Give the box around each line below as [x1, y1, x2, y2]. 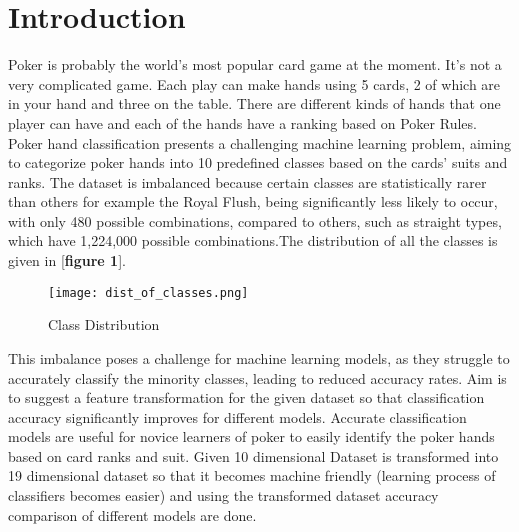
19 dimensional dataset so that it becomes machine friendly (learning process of [8, 465, 496, 486]
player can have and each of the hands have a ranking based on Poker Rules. [8, 112, 477, 133]
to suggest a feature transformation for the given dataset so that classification [8, 387, 485, 408]
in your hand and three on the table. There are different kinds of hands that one [8, 93, 501, 114]
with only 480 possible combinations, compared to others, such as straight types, [8, 210, 502, 231]
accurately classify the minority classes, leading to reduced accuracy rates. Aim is [8, 367, 507, 388]
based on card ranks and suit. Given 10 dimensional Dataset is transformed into [8, 445, 499, 466]
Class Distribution [48, 314, 160, 335]
